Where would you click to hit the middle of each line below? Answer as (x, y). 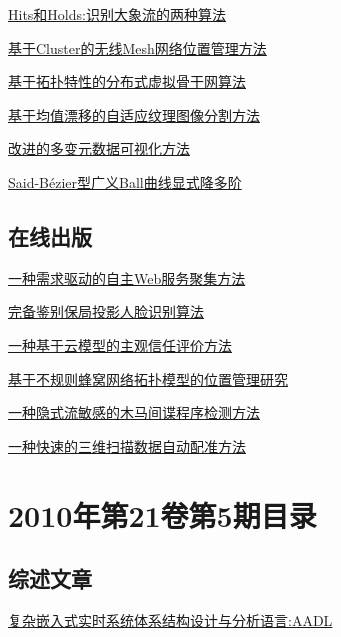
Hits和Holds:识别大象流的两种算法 (117, 14)
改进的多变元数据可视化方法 (99, 148)
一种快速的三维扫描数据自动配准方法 (127, 445)
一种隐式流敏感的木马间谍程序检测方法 (134, 412)
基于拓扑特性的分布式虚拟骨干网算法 (127, 81)
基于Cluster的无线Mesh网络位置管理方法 (137, 47)
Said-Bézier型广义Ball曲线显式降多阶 (125, 181)
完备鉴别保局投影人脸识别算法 (106, 311)
